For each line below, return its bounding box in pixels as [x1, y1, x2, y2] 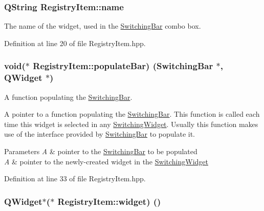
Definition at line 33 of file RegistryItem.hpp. [4, 173, 146, 184]
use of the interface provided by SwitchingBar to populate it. [4, 129, 195, 139]
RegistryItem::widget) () [57, 195, 161, 207]
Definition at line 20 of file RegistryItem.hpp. [4, 37, 146, 48]
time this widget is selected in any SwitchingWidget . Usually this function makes [4, 118, 258, 129]
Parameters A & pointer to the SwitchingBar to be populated [4, 145, 197, 156]
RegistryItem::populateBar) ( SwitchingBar [33, 59, 213, 72]
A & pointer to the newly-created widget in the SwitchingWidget [4, 156, 208, 166]
